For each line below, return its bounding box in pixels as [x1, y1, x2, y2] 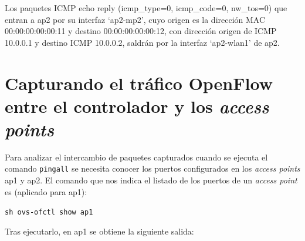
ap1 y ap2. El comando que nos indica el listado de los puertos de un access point [5, 174, 297, 186]
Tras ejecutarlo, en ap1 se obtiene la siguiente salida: [5, 225, 194, 237]
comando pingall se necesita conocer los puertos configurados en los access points [5, 162, 300, 175]
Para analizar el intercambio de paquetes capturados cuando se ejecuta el [5, 150, 268, 163]
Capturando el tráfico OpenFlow [5, 71, 273, 95]
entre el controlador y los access [5, 93, 269, 118]
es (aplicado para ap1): [5, 185, 87, 198]
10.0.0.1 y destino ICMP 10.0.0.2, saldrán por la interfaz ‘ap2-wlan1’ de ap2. [5, 36, 280, 48]
